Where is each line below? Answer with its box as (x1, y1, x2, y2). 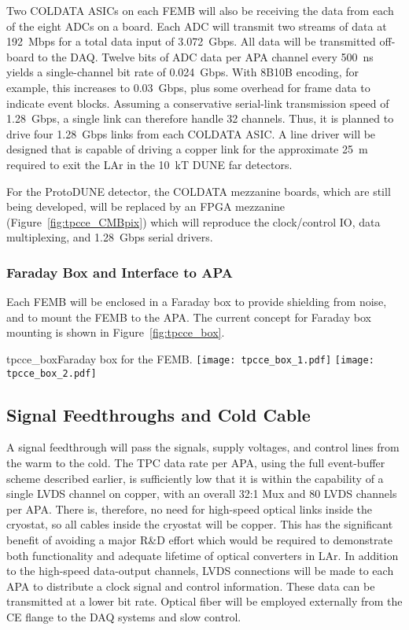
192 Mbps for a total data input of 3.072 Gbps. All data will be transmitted (6, 33, 376, 50)
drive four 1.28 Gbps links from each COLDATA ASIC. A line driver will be (6, 125, 376, 142)
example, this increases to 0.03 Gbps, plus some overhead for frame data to (6, 79, 370, 95)
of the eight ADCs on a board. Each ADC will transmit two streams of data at (6, 17, 387, 34)
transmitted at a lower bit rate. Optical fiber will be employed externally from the (6, 593, 403, 610)
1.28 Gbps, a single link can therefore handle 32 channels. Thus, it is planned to (6, 110, 394, 127)
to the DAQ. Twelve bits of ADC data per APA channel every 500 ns (38, 48, 374, 64)
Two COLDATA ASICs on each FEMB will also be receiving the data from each (6, 2, 394, 18)
